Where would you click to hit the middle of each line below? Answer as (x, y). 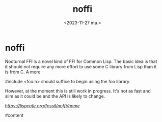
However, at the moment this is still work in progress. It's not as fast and (78, 91)
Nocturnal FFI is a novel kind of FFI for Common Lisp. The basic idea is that (81, 61)
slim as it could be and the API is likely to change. (55, 96)
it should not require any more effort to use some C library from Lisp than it (81, 66)
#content (14, 115)
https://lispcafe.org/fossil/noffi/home (42, 106)
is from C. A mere (23, 72)
